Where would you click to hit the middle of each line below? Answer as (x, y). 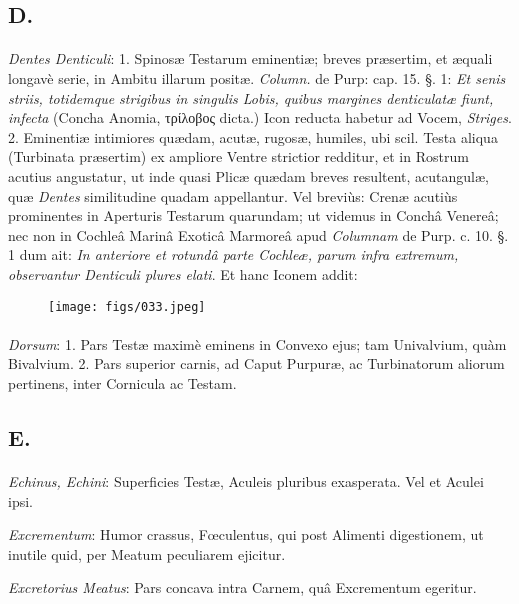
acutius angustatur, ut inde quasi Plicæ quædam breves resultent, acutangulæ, (249, 175)
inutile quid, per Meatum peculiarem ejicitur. (147, 553)
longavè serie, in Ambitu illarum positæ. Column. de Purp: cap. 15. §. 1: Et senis (257, 77)
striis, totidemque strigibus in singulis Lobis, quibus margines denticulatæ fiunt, (251, 97)
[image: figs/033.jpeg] (127, 306)
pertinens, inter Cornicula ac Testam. (122, 382)
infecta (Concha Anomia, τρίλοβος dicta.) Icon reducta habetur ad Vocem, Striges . (260, 117)
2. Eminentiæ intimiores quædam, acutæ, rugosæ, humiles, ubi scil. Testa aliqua (253, 136)
